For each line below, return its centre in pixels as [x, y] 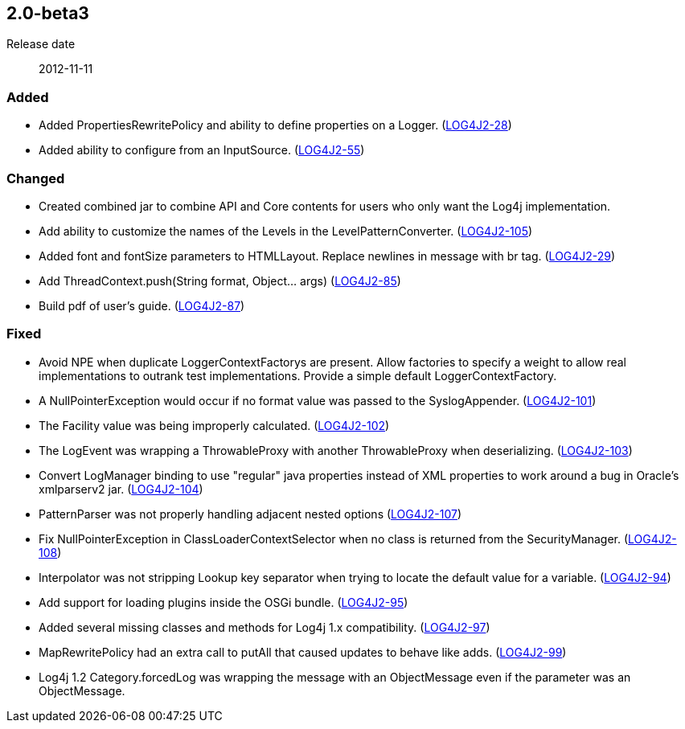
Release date [41, 44]
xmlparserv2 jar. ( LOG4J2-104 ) [121, 489]
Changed [36, 178]
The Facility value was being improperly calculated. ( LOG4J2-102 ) [214, 425]
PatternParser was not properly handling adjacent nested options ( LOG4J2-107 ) [250, 514]
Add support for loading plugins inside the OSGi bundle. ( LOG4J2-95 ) [224, 602]
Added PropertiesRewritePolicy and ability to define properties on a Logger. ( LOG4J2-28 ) [275, 125]
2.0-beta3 [48, 13]
